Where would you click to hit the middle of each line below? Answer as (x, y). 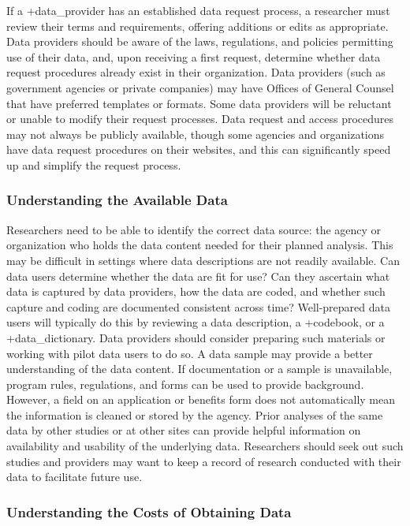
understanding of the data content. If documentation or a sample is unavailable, (199, 369)
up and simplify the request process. (94, 164)
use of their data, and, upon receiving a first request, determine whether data (194, 56)
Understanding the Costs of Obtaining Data (149, 511)
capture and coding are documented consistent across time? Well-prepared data (198, 306)
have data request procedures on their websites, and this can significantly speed (199, 149)
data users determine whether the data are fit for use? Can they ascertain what (198, 276)
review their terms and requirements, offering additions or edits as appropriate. (198, 26)
